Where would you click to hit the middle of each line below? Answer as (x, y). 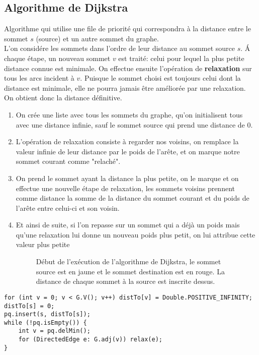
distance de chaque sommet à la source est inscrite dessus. (125, 281)
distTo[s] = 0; (29, 306)
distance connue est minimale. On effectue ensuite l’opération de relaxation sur (128, 68)
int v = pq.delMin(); (54, 331)
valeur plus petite (43, 244)
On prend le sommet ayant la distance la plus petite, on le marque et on (127, 178)
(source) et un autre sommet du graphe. (97, 38)
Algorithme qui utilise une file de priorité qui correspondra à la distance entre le (127, 28)
